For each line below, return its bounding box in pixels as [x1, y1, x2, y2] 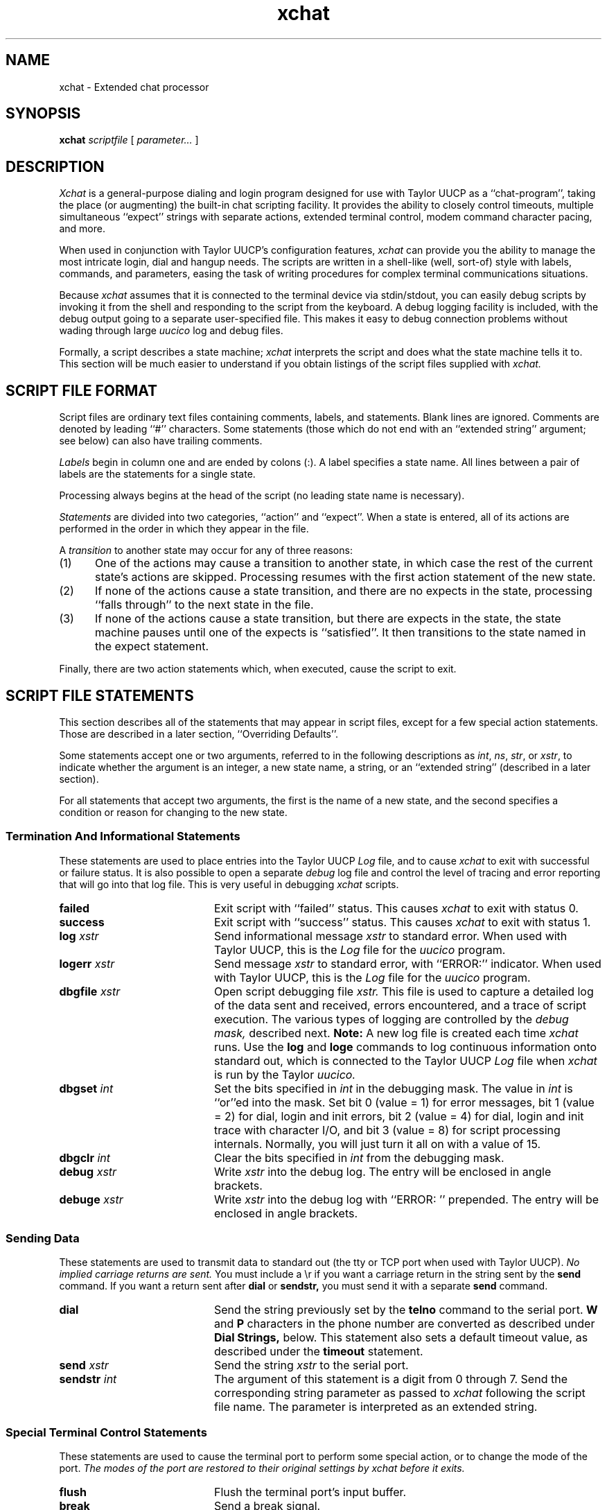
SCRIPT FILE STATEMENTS [6, 686, 194, 704]
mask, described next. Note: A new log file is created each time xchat [213, 1025, 579, 1040]
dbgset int [59, 1081, 114, 1095]
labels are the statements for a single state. [59, 468, 256, 480]
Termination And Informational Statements [6, 829, 240, 844]
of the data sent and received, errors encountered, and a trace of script [213, 998, 587, 1012]
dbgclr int [59, 1150, 111, 1165]
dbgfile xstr [59, 984, 121, 998]
